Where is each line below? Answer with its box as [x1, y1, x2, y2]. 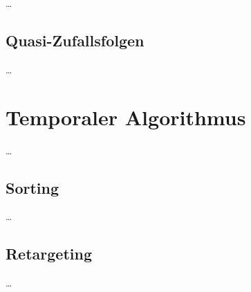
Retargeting [6, 243, 92, 264]
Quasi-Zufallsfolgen [6, 29, 145, 51]
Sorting [6, 176, 59, 198]
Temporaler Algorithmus [6, 102, 246, 131]
